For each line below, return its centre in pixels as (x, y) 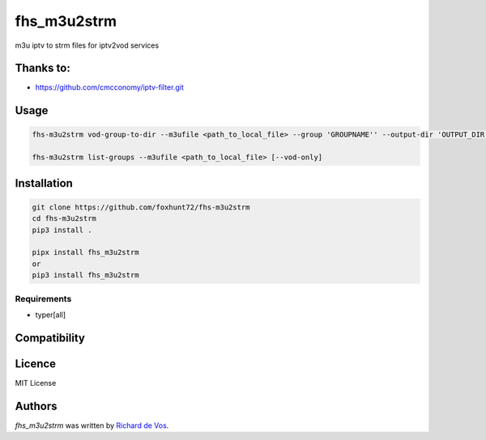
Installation (44, 183)
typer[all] (51, 315)
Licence (36, 364)
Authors (36, 406)
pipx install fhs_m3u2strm (85, 252)
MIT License (36, 383)
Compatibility (50, 338)
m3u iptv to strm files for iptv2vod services (87, 45)
